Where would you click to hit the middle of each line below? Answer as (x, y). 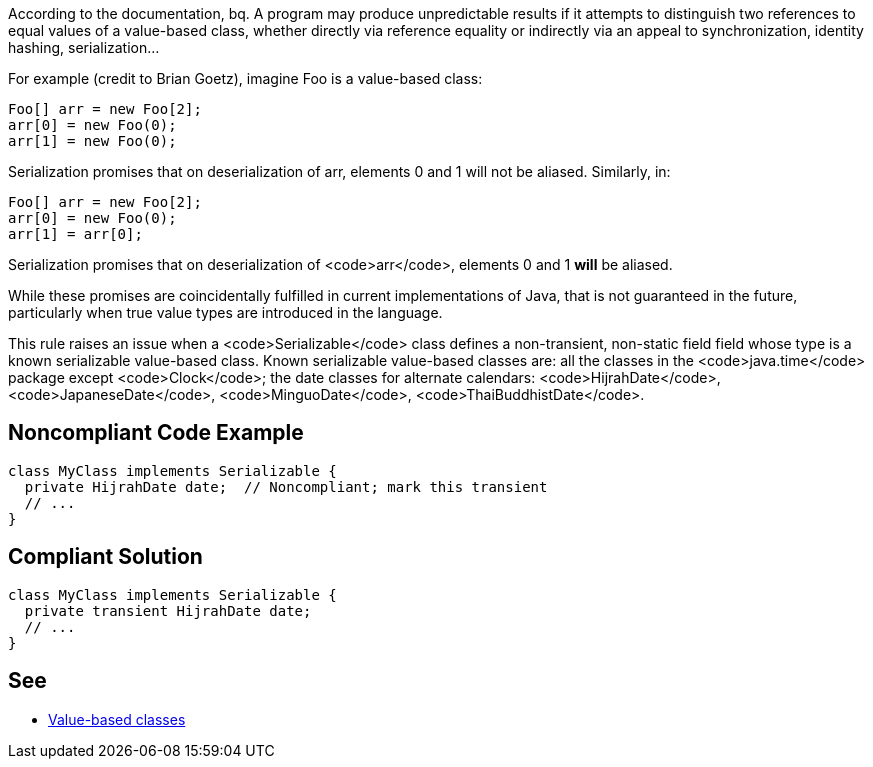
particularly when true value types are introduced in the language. (225, 312)
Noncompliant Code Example (156, 433)
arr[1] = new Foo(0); (92, 141)
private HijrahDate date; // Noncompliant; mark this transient (286, 486)
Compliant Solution (105, 557)
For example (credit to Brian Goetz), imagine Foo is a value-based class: (245, 78)
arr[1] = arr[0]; (75, 234)
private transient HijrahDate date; (168, 610)
